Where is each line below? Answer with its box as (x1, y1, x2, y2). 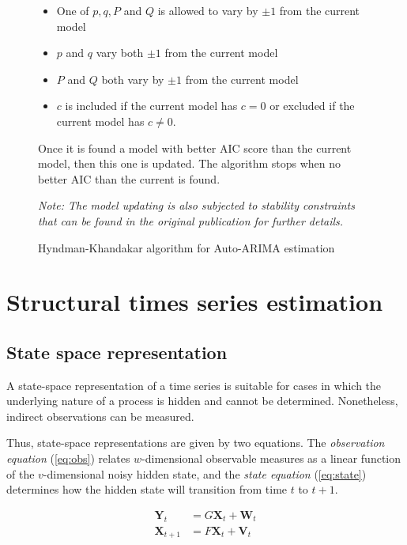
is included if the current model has (65, 97, 238, 114)
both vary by (101, 70, 164, 87)
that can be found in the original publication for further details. (38, 212, 344, 229)
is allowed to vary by (157, 2, 258, 18)
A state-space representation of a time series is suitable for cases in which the (6, 377, 382, 393)
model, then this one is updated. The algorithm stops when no (38, 155, 341, 172)
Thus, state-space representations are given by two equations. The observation (6, 434, 385, 451)
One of (56, 2, 89, 18)
